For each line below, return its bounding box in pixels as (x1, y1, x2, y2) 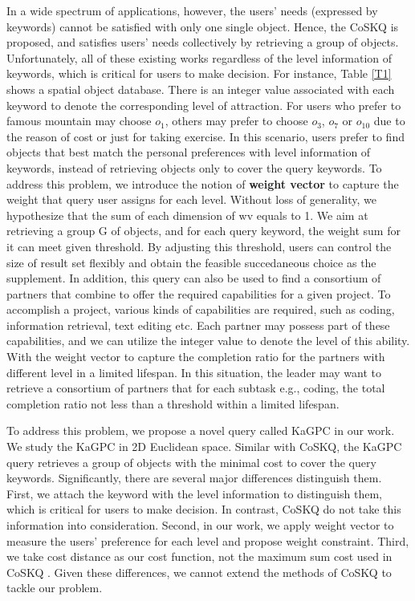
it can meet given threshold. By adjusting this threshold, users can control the (6, 238, 392, 254)
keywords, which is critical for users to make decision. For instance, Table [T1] (6, 65, 392, 82)
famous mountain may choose (6, 112, 152, 129)
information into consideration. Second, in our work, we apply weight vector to (6, 517, 394, 533)
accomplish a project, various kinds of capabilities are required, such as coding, (6, 301, 395, 318)
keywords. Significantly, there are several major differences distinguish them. (6, 469, 382, 486)
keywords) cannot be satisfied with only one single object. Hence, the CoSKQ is (6, 18, 399, 35)
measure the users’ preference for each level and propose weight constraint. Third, (6, 532, 409, 549)
